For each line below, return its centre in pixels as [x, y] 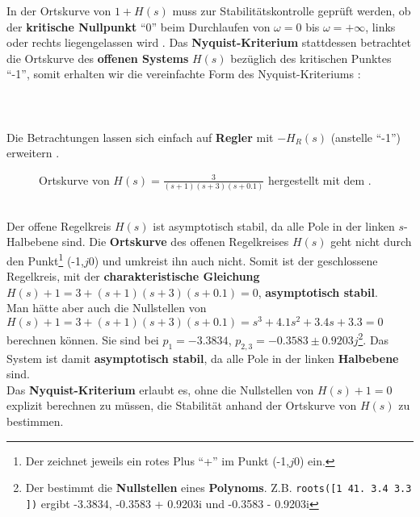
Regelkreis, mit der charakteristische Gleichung [133, 276]
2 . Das [374, 338]
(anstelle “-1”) [366, 137]
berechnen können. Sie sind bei [83, 339]
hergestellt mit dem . [320, 179]
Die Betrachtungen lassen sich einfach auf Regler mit [140, 137]
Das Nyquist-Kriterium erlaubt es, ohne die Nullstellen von [160, 389]
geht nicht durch [371, 242]
